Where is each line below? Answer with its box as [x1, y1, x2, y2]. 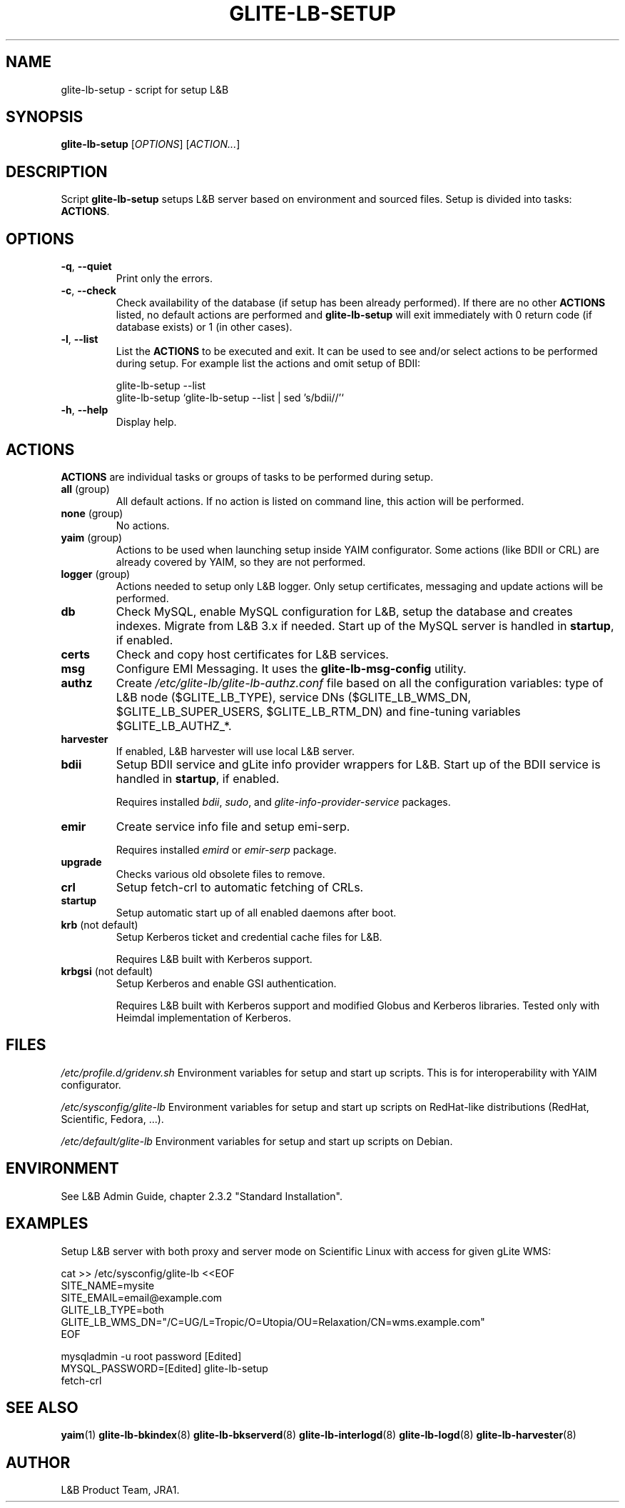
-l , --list [61, 333, 98, 346]
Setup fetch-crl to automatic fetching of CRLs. [116, 879, 364, 894]
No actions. [116, 519, 170, 531]
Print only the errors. [116, 272, 213, 285]
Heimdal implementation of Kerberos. [116, 1011, 291, 1024]
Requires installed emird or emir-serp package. [116, 843, 337, 856]
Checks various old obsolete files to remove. [116, 867, 325, 880]
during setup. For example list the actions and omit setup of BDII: [116, 357, 421, 370]
